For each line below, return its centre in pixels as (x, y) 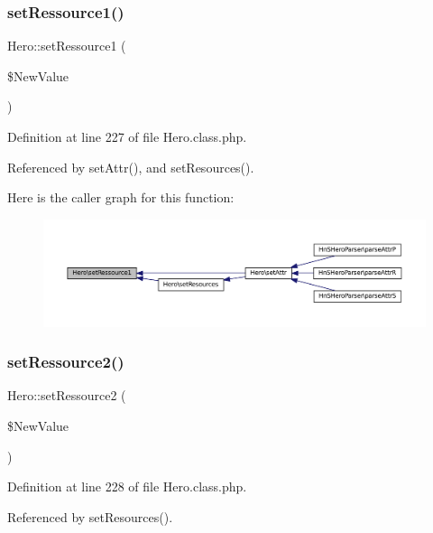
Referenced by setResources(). (90, 516)
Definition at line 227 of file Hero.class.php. (127, 136)
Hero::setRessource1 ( (67, 46)
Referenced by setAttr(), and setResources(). (131, 167)
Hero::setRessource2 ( (67, 395)
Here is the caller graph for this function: (121, 197)
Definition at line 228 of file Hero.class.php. (127, 486)
